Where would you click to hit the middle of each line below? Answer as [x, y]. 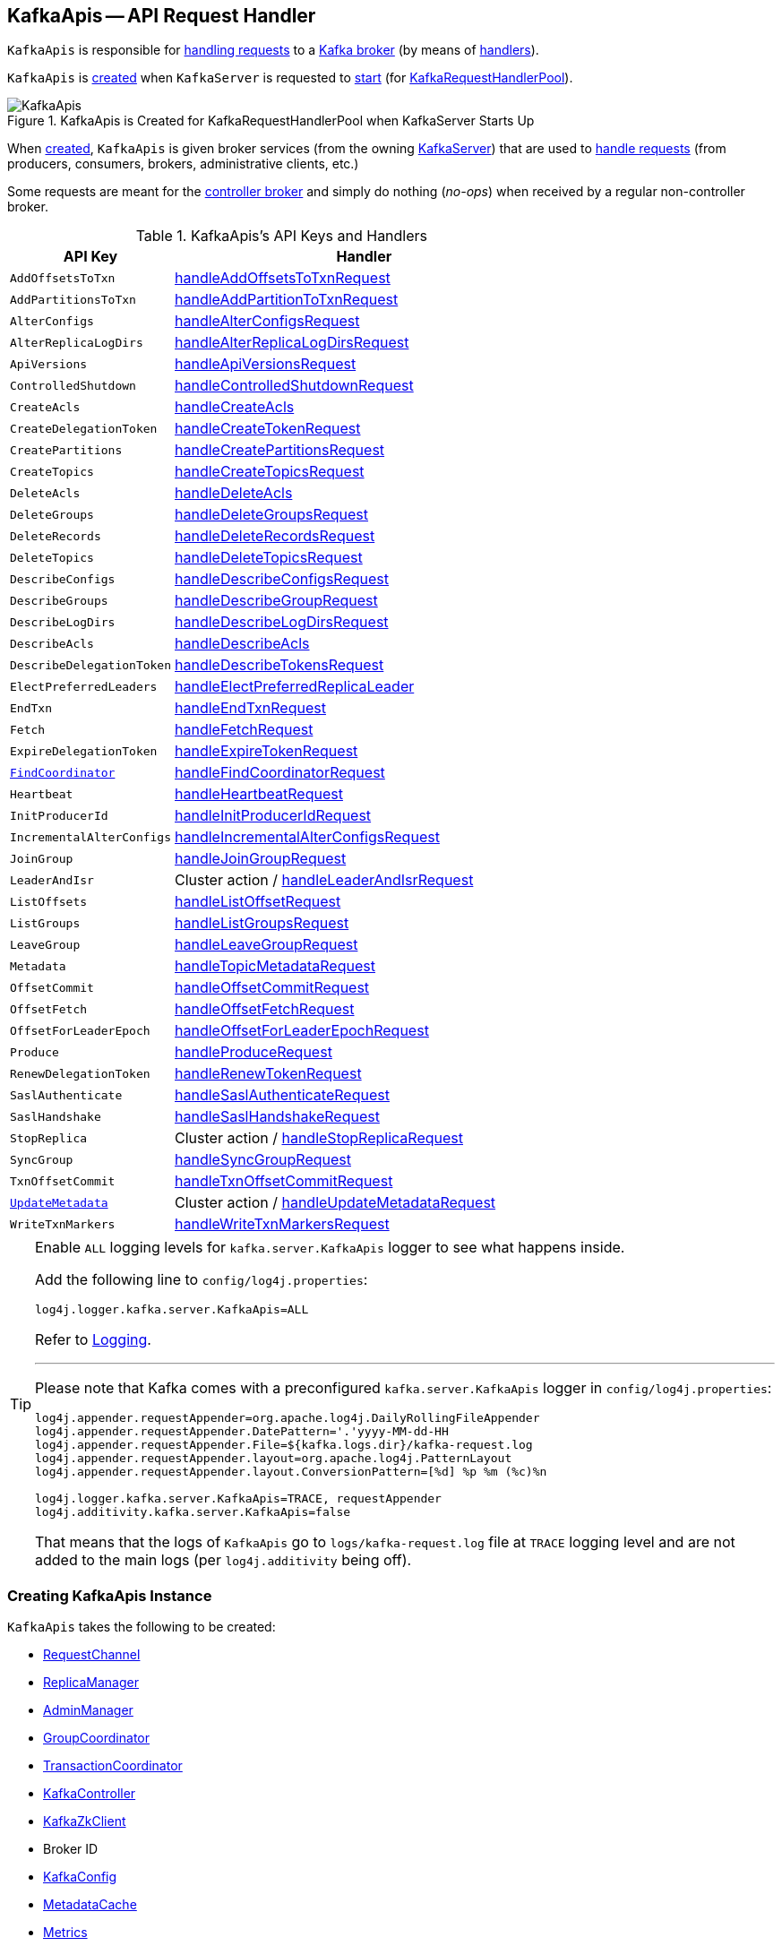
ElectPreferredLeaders [84, 686]
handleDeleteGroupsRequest [272, 515]
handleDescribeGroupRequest [276, 601]
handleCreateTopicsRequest [270, 472]
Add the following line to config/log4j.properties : [202, 1280]
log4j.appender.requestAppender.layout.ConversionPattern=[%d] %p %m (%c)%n [291, 1472]
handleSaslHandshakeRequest [277, 1117]
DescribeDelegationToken [91, 665]
